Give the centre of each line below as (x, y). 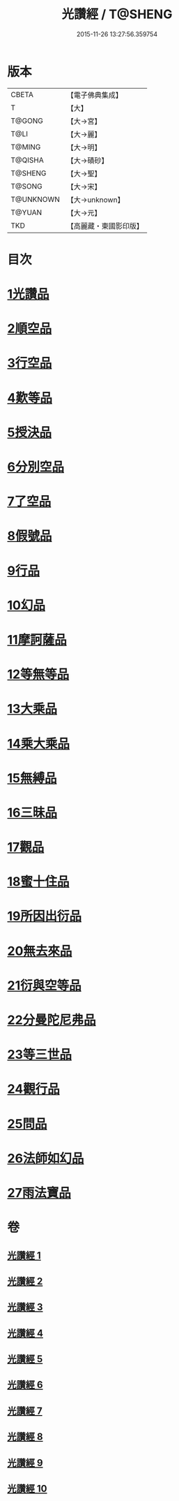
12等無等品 (38, 674)
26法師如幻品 (46, 1158)
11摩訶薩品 (37, 639)
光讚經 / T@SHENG (117, 14)
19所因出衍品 (45, 916)
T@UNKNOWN (36, 199)
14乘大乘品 (39, 744)
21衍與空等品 (44, 985)
